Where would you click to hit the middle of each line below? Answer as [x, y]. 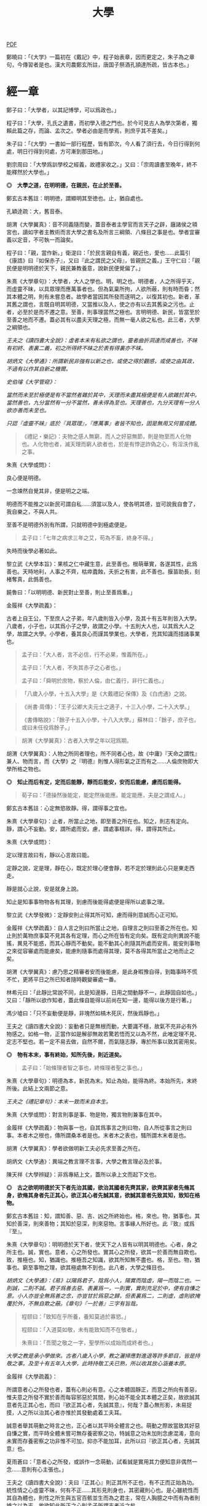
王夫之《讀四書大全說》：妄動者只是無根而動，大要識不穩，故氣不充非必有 [99, 1026]
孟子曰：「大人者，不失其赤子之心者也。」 [72, 668]
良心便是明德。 [25, 478]
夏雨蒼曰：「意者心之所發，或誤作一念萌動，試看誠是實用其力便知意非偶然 [99, 1462]
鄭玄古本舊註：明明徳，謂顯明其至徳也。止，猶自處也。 [76, 198]
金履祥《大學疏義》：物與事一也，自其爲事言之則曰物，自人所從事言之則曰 [99, 1128]
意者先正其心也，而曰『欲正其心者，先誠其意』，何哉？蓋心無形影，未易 [96, 1405]
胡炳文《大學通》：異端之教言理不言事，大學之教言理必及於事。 [86, 1161]
